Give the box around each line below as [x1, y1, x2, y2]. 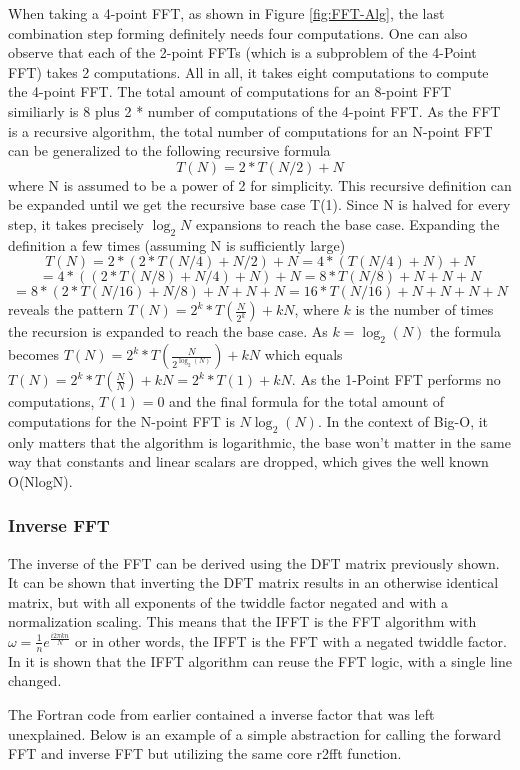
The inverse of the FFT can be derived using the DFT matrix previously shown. [8, 552, 500, 573]
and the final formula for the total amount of [169, 391, 445, 412]
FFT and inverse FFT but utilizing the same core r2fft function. [8, 743, 402, 764]
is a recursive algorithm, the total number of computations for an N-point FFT [8, 120, 493, 141]
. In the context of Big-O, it [317, 410, 489, 431]
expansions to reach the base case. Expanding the [195, 213, 500, 234]
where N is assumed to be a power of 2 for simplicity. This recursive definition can [8, 174, 512, 195]
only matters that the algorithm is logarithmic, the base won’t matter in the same [8, 431, 511, 452]
